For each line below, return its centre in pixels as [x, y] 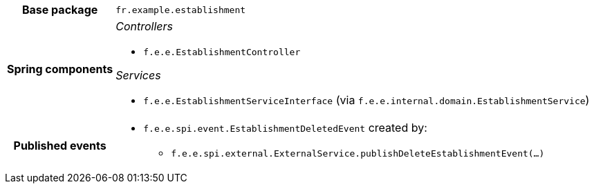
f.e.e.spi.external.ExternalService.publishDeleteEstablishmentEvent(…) [358, 153]
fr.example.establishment [181, 10]
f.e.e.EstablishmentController [222, 52]
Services [138, 75]
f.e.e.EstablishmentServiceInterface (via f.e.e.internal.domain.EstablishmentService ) [366, 100]
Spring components [60, 69]
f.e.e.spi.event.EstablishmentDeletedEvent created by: [285, 128]
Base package [60, 10]
